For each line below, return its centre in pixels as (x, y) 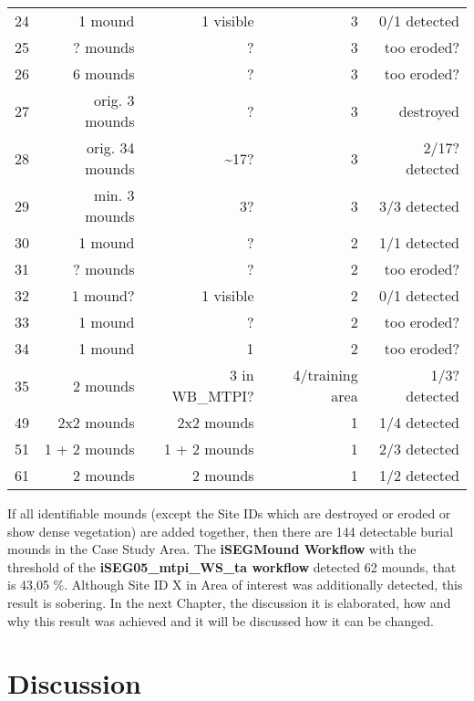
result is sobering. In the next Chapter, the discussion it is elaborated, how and (229, 602)
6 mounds (103, 73)
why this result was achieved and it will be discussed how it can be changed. (221, 620)
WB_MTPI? (213, 396)
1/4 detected (419, 422)
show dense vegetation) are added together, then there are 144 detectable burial (231, 531)
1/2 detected (419, 475)
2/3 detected (419, 449)
